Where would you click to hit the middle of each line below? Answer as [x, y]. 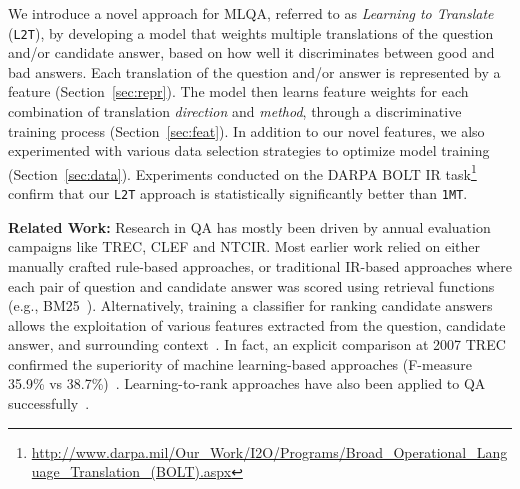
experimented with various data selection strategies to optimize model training [249, 150]
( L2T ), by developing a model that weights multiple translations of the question [251, 32]
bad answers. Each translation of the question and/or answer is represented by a [254, 71]
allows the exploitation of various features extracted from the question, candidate [257, 324]
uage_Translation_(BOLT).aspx [131, 471]
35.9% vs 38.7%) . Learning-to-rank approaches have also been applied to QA [247, 383]
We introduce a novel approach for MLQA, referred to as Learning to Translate [251, 13]
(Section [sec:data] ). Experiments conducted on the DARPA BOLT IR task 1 [242, 172]
